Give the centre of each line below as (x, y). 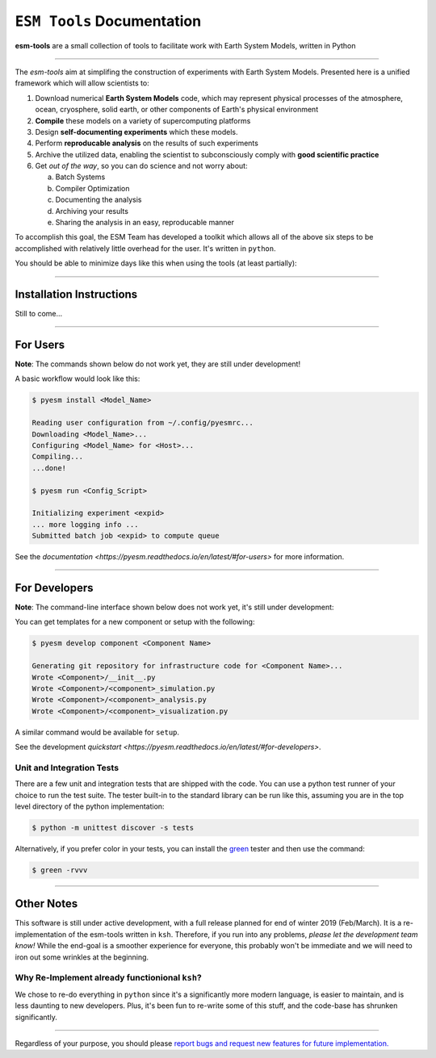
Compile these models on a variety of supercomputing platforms (143, 120)
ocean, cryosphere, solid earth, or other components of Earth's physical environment (177, 110)
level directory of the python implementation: (90, 806)
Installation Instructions (76, 294)
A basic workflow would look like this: (78, 378)
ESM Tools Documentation (108, 21)
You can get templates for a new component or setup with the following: (135, 622)
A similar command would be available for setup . (97, 732)
